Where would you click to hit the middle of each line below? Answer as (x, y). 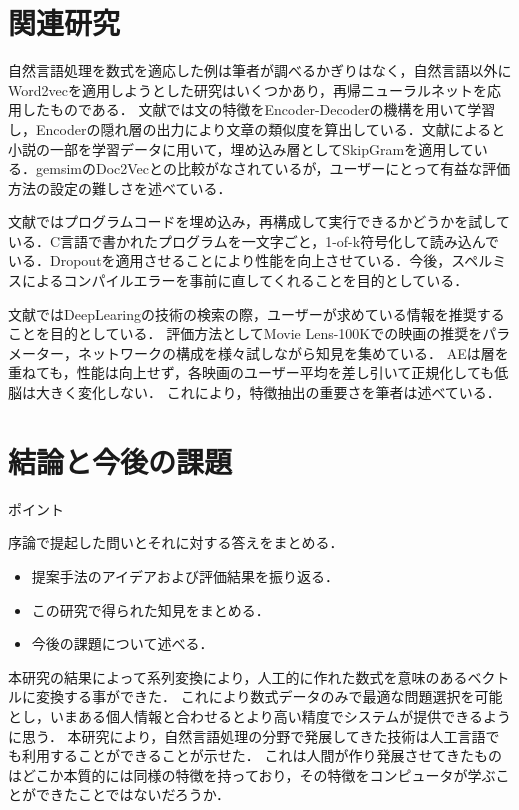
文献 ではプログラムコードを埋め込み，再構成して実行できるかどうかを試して (259, 221)
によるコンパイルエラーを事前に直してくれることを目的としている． (245, 280)
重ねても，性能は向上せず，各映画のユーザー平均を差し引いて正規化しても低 (258, 372)
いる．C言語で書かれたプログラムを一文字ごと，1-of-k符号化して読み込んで (254, 240)
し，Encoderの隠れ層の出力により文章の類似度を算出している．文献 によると (257, 128)
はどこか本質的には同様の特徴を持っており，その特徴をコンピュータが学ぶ (252, 774)
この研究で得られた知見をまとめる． (150, 609)
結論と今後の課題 (120, 460)
